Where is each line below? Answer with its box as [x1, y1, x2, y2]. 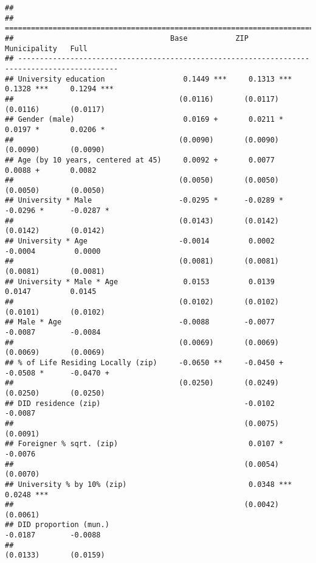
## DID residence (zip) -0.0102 [5, 399, 275, 408]
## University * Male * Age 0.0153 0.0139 [5, 277, 275, 286]
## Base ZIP [5, 33, 249, 43]
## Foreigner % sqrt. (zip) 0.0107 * [5, 439, 284, 449]
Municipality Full [5, 44, 88, 53]
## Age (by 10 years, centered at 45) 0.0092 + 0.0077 [5, 155, 275, 164]
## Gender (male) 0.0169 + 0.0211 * [5, 115, 284, 124]
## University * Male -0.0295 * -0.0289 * [5, 196, 284, 205]
